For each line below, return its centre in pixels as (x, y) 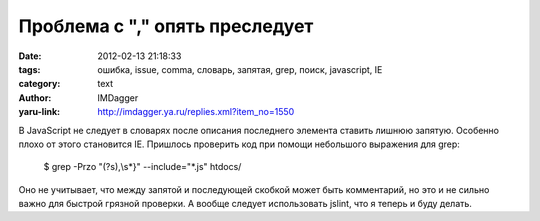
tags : (29, 69)
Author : (35, 97)
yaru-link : (39, 112)
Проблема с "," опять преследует (166, 26)
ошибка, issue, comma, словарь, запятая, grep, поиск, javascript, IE (240, 69)
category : (39, 84)
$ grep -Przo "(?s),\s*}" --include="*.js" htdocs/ (142, 167)
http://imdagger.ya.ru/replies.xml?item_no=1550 (196, 112)
